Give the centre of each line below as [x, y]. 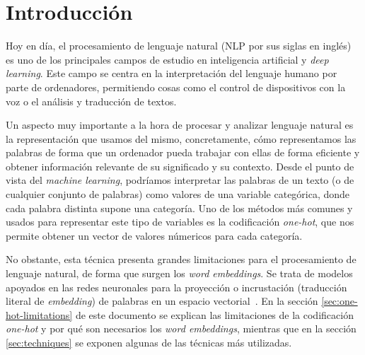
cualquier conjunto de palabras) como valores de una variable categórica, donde [178, 194]
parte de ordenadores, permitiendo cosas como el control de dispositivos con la [176, 87]
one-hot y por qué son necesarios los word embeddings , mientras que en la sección [181, 328]
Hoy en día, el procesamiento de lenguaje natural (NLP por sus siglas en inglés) [179, 46]
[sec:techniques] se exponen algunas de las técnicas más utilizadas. [149, 342]
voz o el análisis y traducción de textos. [91, 101]
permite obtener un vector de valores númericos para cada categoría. [154, 235]
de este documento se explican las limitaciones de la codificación [214, 314]
